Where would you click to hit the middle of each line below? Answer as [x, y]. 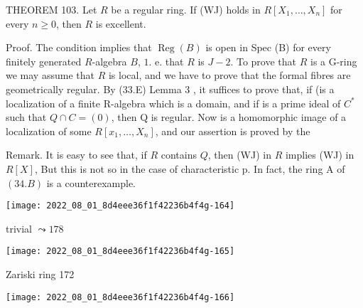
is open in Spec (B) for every [268, 47]
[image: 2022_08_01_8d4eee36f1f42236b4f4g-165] [120, 251]
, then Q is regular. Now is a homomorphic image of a [229, 117]
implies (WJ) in [320, 155]
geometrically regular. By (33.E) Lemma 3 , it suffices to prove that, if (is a [170, 89]
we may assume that [50, 75]
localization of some [49, 131]
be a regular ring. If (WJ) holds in [186, 9]
